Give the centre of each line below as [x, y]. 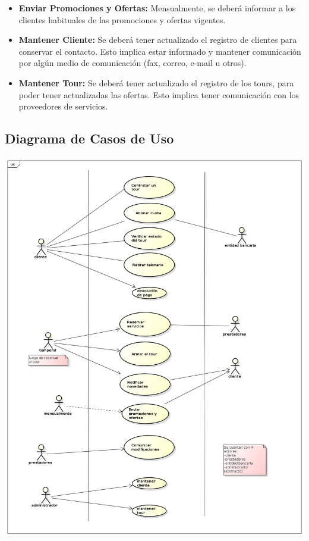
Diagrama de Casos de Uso [89, 138]
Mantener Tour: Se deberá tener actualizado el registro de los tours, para [156, 82]
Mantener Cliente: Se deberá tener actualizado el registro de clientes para [158, 40]
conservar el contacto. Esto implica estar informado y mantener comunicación [160, 51]
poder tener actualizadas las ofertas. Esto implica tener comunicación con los [159, 94]
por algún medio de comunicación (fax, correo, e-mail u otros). [133, 63]
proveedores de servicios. [63, 106]
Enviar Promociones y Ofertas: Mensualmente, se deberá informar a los [157, 8]
